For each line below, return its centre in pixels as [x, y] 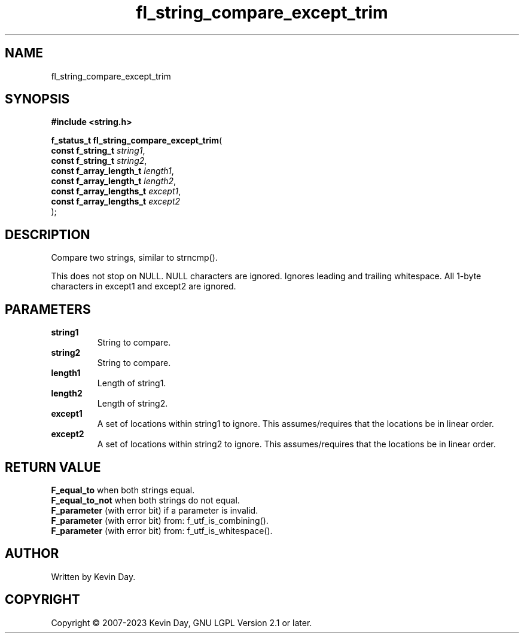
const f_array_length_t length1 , [112, 171]
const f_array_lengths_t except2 [116, 202]
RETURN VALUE [53, 467]
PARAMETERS [48, 309]
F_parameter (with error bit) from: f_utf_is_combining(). [160, 520]
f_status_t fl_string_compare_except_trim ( [137, 141]
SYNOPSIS [37, 99]
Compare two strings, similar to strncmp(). [134, 258]
